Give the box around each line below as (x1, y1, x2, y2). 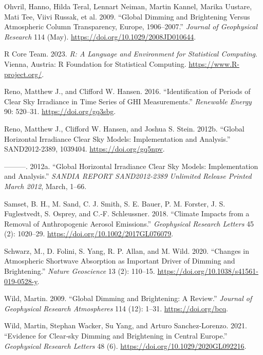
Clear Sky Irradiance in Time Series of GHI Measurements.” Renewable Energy (4, 96, 252, 106)
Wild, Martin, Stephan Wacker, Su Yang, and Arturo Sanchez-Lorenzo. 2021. (4, 320, 247, 331)
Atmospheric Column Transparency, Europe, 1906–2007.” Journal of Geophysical (4, 21, 257, 32)
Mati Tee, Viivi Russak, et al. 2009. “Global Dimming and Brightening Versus (4, 11, 250, 22)
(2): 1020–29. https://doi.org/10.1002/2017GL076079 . (4, 228, 174, 239)
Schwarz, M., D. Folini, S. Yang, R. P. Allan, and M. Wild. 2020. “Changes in (4, 245, 249, 256)
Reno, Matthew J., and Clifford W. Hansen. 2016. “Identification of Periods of (4, 86, 251, 97)
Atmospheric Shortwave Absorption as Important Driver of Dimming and (4, 255, 235, 266)
